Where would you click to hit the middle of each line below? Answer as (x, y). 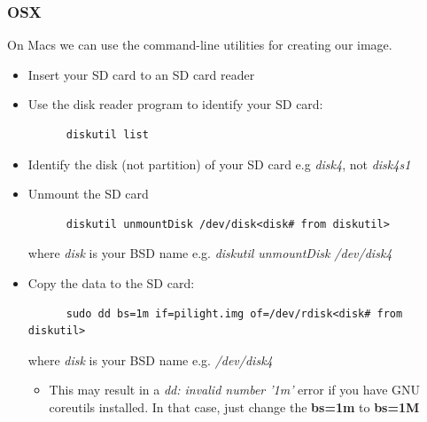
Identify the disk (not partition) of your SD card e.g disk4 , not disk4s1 (219, 164)
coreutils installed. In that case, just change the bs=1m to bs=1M (234, 406)
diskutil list (107, 135)
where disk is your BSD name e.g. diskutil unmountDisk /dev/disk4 (210, 253)
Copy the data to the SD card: (111, 282)
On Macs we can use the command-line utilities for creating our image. (200, 45)
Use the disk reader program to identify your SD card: (175, 104)
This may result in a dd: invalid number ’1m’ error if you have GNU (235, 390)
